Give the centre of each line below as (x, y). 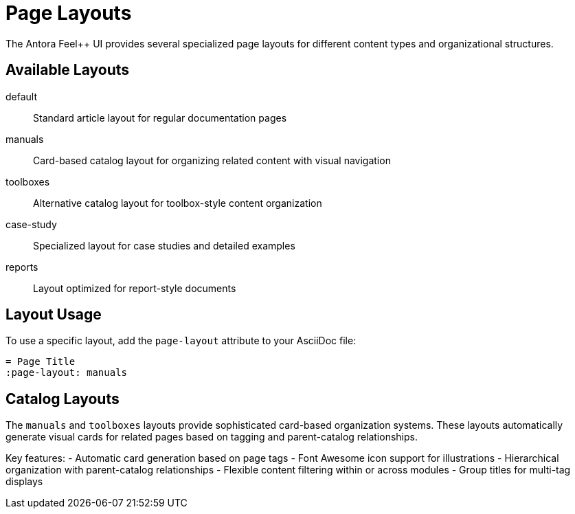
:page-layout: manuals (67, 373)
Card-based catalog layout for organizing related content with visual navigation (212, 160)
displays (24, 482)
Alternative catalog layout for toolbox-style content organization (178, 203)
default (22, 96)
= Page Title (41, 362)
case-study (31, 224)
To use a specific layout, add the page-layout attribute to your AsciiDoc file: (181, 341)
